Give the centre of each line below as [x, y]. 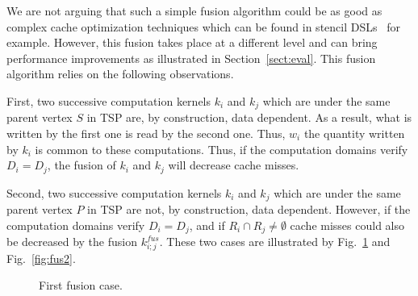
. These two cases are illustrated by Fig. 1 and [275, 242]
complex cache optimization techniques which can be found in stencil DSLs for [203, 26]
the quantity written [354, 133]
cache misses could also [347, 225]
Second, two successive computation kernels [114, 192]
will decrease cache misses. [234, 165]
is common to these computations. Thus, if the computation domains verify [222, 149]
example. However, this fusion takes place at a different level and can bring [192, 42]
